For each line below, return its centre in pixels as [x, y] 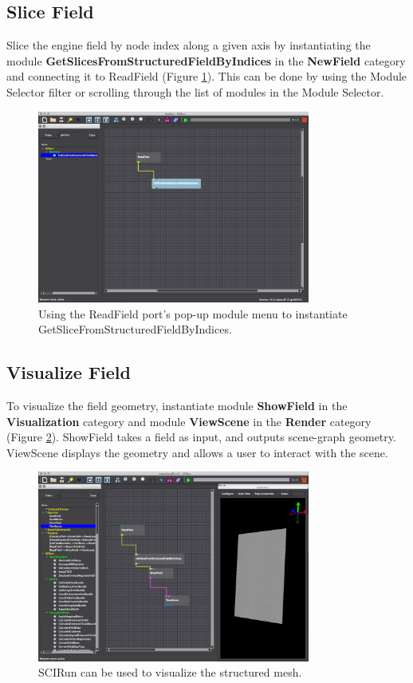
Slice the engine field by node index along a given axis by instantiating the [189, 45]
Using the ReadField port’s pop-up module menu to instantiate [193, 313]
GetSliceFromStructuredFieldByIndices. [135, 329]
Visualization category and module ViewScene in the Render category [189, 421]
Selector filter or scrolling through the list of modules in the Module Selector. [195, 91]
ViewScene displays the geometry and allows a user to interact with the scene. [197, 452]
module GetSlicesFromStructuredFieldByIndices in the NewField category [206, 60]
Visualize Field [69, 372]
